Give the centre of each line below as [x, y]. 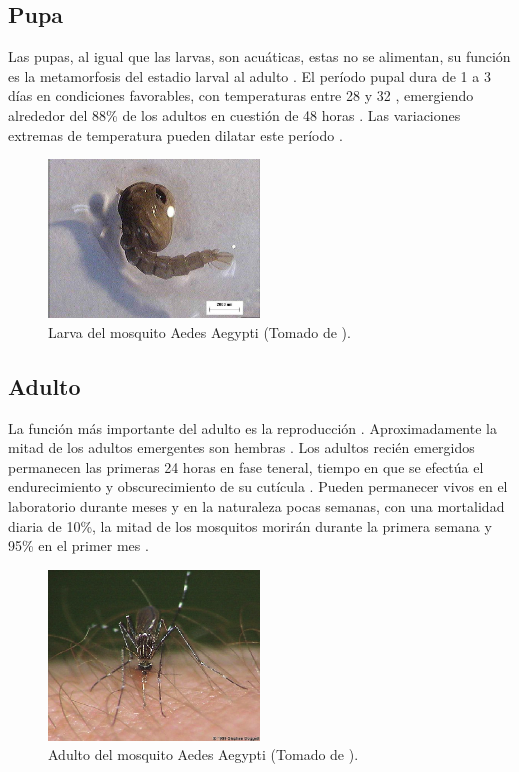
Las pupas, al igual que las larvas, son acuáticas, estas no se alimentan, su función [259, 56]
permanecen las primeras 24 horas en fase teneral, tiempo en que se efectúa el [246, 466]
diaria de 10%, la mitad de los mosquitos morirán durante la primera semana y [250, 525]
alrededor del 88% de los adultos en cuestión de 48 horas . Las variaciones [234, 114]
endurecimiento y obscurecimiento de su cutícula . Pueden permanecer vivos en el [258, 486]
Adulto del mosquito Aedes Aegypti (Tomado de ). [203, 754]
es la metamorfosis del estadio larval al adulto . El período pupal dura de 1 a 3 [249, 75]
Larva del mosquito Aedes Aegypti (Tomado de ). [199, 331]
